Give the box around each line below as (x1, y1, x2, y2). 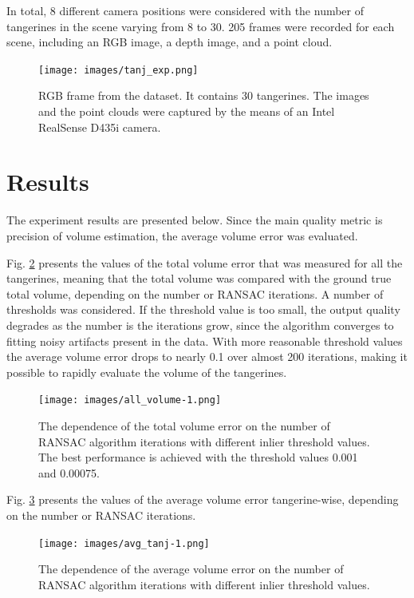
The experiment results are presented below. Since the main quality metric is (6, 212, 383, 228)
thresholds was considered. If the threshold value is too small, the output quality (6, 301, 400, 318)
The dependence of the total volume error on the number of (38, 417, 330, 434)
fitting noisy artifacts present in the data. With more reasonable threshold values (6, 332, 403, 349)
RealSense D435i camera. (38, 118, 161, 135)
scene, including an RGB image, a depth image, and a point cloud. (6, 34, 333, 50)
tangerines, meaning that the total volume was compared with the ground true (6, 270, 392, 287)
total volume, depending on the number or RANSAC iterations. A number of (6, 285, 384, 302)
